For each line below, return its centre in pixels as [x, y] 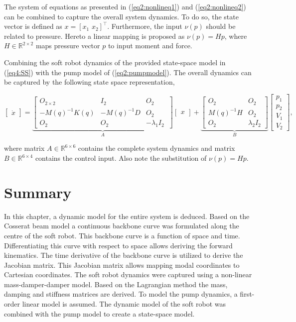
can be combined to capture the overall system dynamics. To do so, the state [121, 16]
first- [247, 294]
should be [221, 26]
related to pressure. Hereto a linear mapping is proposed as [94, 36]
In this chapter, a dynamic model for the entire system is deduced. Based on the [127, 216]
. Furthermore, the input [145, 26]
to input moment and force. [150, 46]
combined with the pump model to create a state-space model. [99, 313]
